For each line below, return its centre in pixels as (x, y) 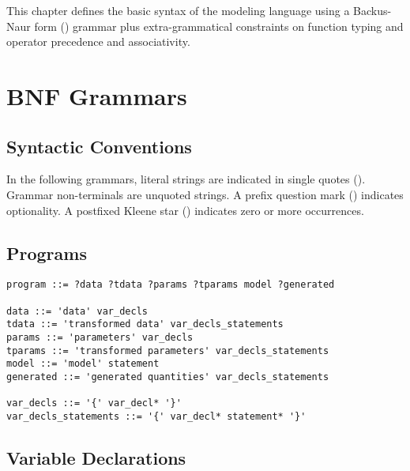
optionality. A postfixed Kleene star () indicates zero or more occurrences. (185, 210)
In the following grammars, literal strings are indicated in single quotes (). (186, 179)
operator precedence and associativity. (98, 41)
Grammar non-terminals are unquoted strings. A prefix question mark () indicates (205, 194)
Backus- (372, 10)
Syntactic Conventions (99, 146)
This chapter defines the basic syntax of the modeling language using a (178, 10)
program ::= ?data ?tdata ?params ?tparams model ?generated (171, 285)
